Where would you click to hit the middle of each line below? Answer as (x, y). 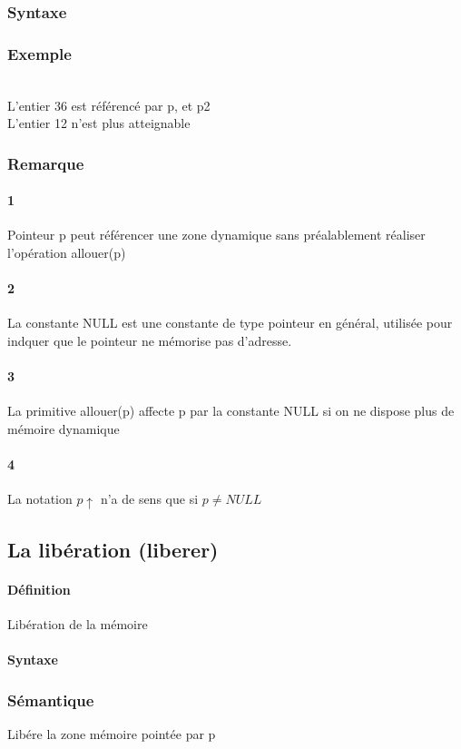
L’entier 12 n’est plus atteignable (99, 123)
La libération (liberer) (113, 549)
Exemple (39, 53)
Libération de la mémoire (78, 623)
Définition (39, 589)
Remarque (46, 163)
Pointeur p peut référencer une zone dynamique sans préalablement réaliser (216, 235)
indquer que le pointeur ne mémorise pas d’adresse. (150, 341)
